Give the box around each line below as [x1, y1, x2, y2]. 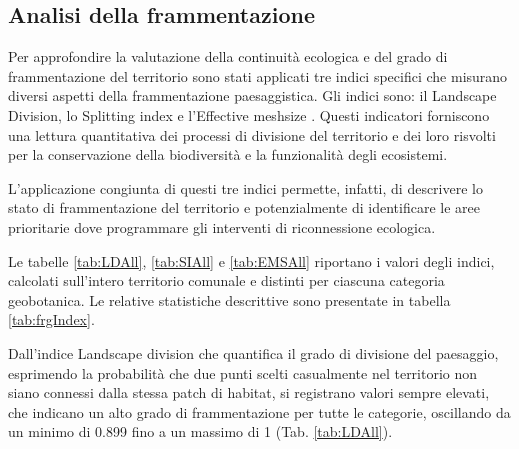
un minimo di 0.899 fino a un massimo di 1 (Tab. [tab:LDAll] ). [8, 421, 393, 442]
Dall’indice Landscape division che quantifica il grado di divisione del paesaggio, [8, 342, 499, 363]
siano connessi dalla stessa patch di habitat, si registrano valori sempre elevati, [8, 382, 490, 403]
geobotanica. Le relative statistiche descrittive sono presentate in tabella [8, 289, 451, 310]
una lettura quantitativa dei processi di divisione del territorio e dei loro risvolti [8, 124, 496, 145]
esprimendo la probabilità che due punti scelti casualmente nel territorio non [8, 362, 478, 383]
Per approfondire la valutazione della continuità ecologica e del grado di [8, 46, 448, 67]
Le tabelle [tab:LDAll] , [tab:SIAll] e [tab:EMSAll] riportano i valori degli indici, [8, 250, 495, 271]
